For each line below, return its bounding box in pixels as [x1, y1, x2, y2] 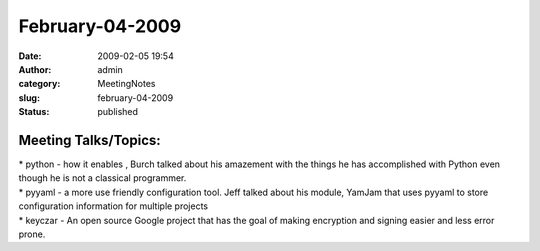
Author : [18, 63, 52, 75]
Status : [18, 106, 50, 118]
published [97, 106, 139, 118]
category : [18, 78, 61, 90]
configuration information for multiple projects [18, 200, 209, 212]
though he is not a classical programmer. [18, 172, 187, 184]
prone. [18, 228, 46, 240]
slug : [18, 91, 40, 104]
